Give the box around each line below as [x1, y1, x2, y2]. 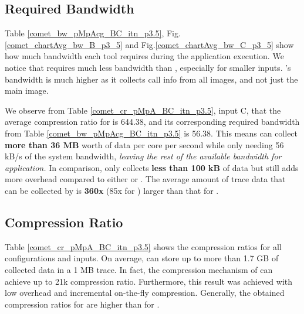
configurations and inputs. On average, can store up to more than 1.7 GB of [5, 252, 279, 264]
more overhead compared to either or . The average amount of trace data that [5, 173, 286, 185]
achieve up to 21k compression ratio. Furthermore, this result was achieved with [5, 275, 293, 287]
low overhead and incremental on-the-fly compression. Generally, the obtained [5, 286, 285, 299]
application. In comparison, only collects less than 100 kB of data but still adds [5, 161, 299, 173]
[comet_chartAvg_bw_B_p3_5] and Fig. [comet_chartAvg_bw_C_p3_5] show [5, 38, 294, 50]
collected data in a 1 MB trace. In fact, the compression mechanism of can [5, 263, 273, 275]
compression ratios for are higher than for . [5, 298, 160, 310]
